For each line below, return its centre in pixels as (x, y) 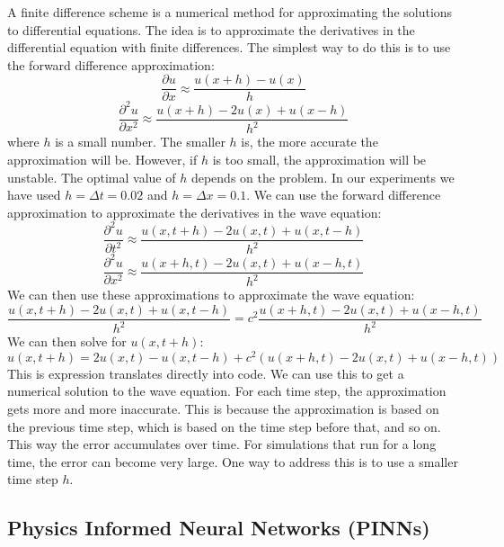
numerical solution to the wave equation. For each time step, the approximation (227, 391)
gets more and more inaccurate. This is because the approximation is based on (223, 408)
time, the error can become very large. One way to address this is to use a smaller (233, 461)
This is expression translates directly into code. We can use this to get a (206, 373)
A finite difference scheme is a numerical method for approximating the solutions (230, 12)
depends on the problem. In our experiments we (323, 177)
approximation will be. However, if (102, 159)
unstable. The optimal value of (92, 177)
